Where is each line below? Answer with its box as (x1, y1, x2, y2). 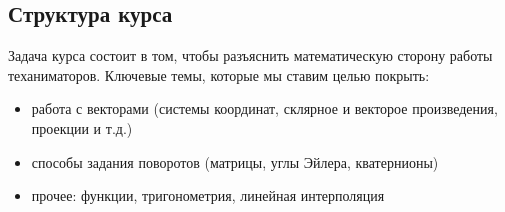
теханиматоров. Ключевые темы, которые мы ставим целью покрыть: (8, 64, 430, 85)
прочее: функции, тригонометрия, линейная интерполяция (31, 185, 385, 206)
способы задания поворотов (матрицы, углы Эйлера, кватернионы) (31, 151, 439, 172)
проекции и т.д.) (31, 117, 133, 138)
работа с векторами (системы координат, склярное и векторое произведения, (31, 98, 498, 119)
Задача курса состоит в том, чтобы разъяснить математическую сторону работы (8, 45, 493, 66)
